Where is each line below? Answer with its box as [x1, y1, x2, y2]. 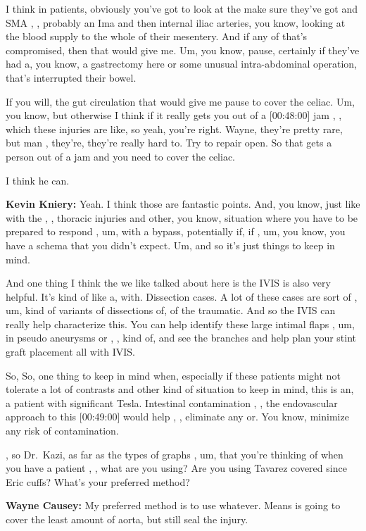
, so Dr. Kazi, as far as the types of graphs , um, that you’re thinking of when [6, 446, 343, 461]
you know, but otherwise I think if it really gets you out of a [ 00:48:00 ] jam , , [6, 108, 342, 123]
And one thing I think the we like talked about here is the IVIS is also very [6, 275, 331, 290]
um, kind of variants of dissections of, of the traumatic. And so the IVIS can [6, 303, 336, 318]
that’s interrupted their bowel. [6, 70, 137, 85]
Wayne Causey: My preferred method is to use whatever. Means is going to [6, 498, 341, 513]
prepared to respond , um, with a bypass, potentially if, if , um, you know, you [6, 224, 346, 239]
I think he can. [6, 173, 70, 187]
